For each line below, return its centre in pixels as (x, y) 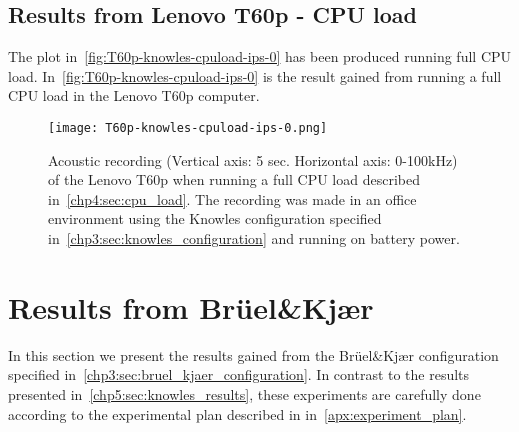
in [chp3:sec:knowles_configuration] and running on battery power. (254, 238)
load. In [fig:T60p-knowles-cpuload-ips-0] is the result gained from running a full (255, 75)
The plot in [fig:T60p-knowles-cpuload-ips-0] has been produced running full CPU (260, 56)
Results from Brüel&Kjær (191, 306)
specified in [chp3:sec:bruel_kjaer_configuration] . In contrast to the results (239, 374)
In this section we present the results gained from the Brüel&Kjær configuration (253, 354)
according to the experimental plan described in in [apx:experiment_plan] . (237, 413)
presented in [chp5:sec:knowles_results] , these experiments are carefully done (244, 393)
